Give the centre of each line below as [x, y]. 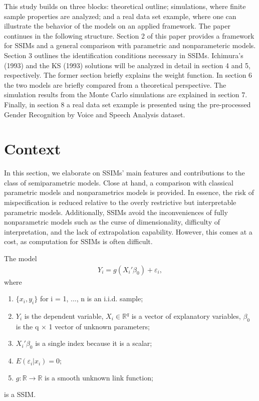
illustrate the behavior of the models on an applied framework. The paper [117, 26]
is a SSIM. [20, 394]
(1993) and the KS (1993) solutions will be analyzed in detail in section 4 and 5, [127, 65]
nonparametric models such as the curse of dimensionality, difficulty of [112, 222]
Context [33, 149]
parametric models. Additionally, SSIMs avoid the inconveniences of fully [116, 212]
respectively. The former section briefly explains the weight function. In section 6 [128, 75]
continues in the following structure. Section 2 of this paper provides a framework [129, 35]
